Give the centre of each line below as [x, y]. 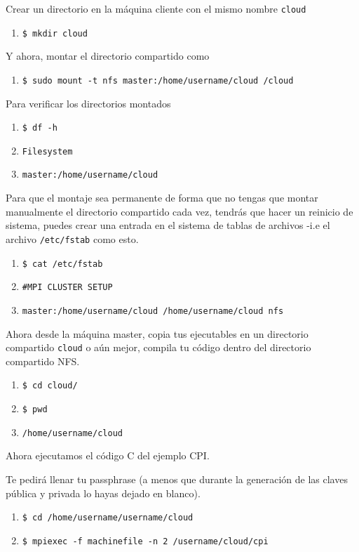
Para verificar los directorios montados [88, 103]
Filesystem [47, 151]
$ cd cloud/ [50, 386]
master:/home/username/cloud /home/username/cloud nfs [153, 311]
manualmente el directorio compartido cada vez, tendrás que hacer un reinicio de [179, 211]
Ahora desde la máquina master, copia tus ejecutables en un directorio [157, 333]
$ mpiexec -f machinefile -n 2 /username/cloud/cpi [145, 541]
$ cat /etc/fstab [62, 264]
